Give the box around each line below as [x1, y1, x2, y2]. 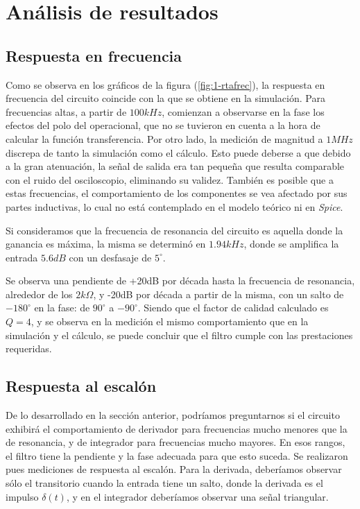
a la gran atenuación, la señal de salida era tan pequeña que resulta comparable [6, 159, 345, 173]
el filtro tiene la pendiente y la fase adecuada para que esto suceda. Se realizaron [6, 448, 348, 463]
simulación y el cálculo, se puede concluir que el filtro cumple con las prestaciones [6, 327, 353, 342]
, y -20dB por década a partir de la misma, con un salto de [93, 286, 344, 301]
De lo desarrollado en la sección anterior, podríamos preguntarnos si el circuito [6, 408, 340, 422]
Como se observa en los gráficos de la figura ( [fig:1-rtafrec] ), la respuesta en [6, 77, 325, 92]
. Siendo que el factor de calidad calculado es [137, 300, 329, 315]
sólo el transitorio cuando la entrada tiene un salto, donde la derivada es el [6, 476, 323, 490]
